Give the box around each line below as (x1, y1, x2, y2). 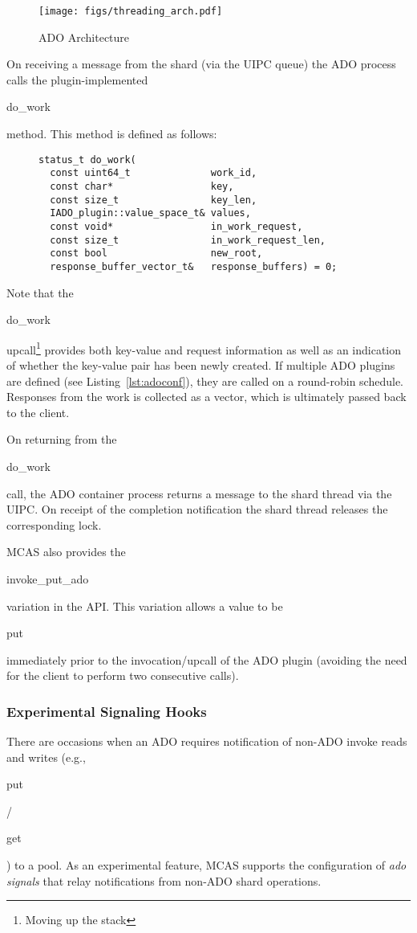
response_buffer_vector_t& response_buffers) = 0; (50, 260, 338, 272)
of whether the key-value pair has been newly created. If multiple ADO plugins (6, 356, 395, 373)
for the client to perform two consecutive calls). (6, 667, 239, 684)
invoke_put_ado (6, 570, 89, 587)
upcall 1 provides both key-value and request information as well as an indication (6, 338, 402, 358)
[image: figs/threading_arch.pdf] (38, 6, 223, 17)
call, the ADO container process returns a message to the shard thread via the (6, 485, 392, 501)
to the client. (6, 403, 70, 420)
